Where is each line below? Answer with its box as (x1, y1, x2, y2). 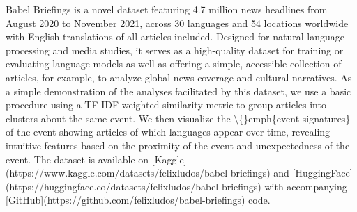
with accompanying (264, 179, 347, 193)
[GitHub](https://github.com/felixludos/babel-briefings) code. (6, 193, 271, 207)
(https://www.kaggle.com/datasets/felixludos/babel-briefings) (6, 165, 271, 180)
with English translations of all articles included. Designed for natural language (6, 29, 344, 44)
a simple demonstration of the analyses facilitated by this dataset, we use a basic (6, 83, 351, 98)
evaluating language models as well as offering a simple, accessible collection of (6, 56, 342, 71)
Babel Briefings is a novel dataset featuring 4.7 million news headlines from (6, 2, 328, 16)
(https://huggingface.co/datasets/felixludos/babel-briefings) (6, 179, 261, 193)
